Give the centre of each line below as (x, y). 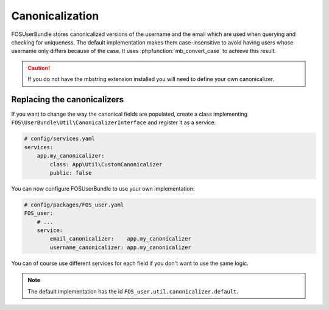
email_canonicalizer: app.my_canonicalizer (120, 239)
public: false (71, 173)
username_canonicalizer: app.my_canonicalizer (120, 247)
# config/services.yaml (60, 139)
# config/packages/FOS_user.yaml (74, 205)
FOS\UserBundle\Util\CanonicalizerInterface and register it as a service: (114, 122)
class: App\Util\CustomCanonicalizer (106, 164)
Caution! (39, 68)
